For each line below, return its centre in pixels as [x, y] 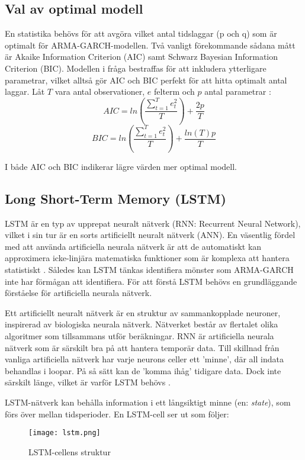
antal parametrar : [238, 91]
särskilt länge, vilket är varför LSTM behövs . [88, 382]
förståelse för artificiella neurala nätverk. [78, 293]
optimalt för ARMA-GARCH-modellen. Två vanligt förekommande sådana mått [150, 45]
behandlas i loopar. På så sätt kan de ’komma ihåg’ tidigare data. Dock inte [143, 370]
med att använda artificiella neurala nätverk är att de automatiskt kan [133, 246]
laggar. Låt [25, 91]
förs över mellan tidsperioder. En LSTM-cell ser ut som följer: [117, 414]
